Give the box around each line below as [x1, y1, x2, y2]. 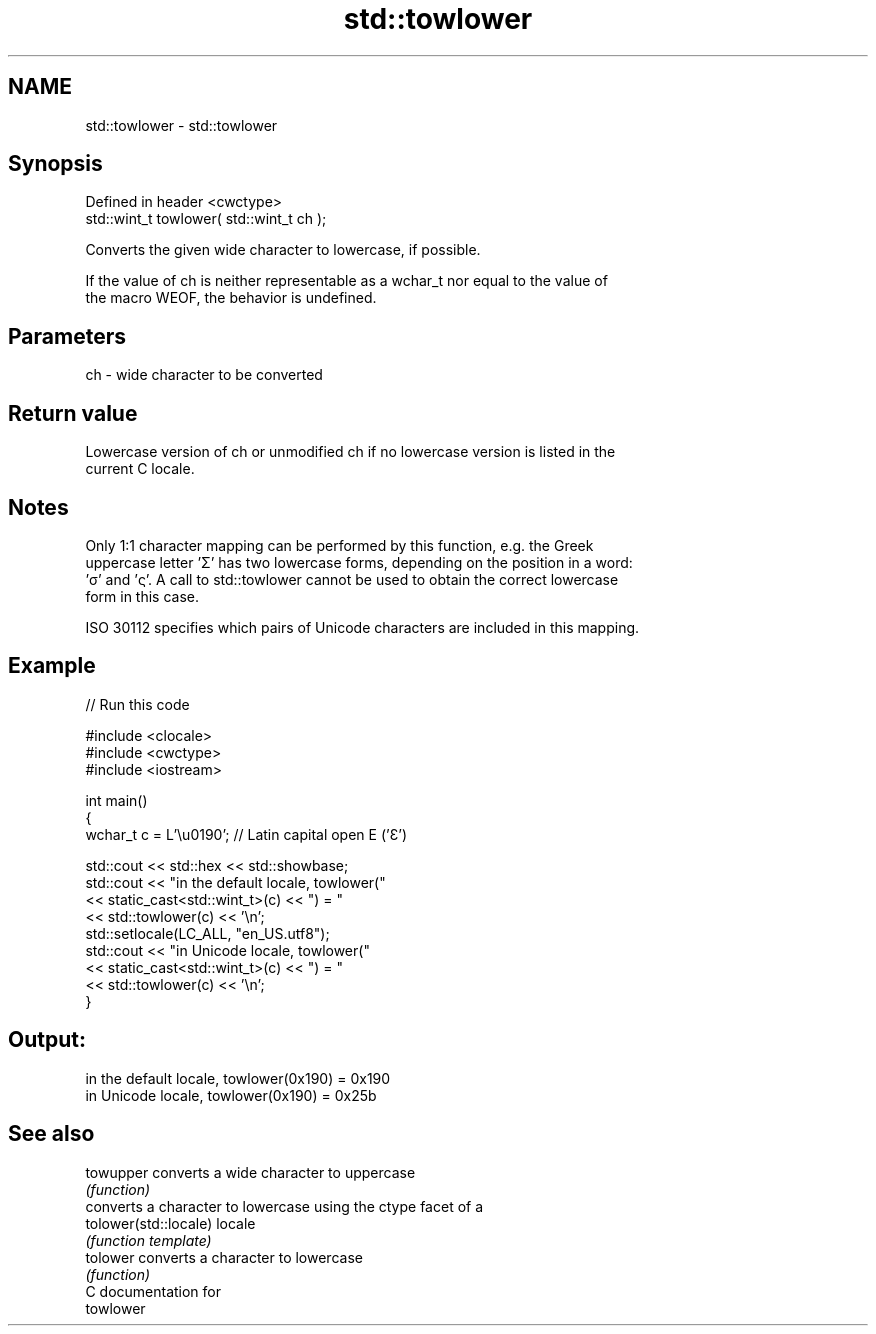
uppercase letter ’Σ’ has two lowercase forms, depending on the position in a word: [85, 553, 633, 571]
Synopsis [8, 151, 103, 177]
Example [8, 653, 96, 679]
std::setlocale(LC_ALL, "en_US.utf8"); [85, 924, 330, 942]
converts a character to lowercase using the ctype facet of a [85, 1197, 484, 1215]
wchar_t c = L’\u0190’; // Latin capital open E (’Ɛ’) [85, 825, 408, 843]
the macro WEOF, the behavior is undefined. [85, 289, 377, 307]
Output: [8, 1027, 86, 1053]
